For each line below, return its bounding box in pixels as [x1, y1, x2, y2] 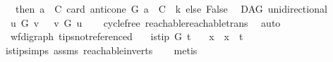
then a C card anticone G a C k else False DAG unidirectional [15, 1, 327, 15]
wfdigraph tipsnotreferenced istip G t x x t [10, 29, 243, 44]
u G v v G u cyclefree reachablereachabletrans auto [10, 15, 281, 30]
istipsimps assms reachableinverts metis [5, 42, 198, 57]
